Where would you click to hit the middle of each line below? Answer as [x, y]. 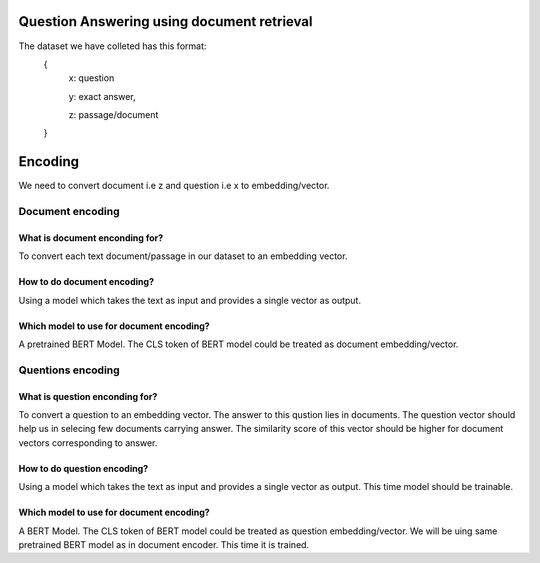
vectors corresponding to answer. [88, 442]
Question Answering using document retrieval [165, 21]
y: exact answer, [102, 96]
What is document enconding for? [91, 237]
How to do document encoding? [86, 282]
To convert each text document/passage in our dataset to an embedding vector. [183, 256]
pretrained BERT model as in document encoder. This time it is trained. [164, 545]
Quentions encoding [69, 370]
